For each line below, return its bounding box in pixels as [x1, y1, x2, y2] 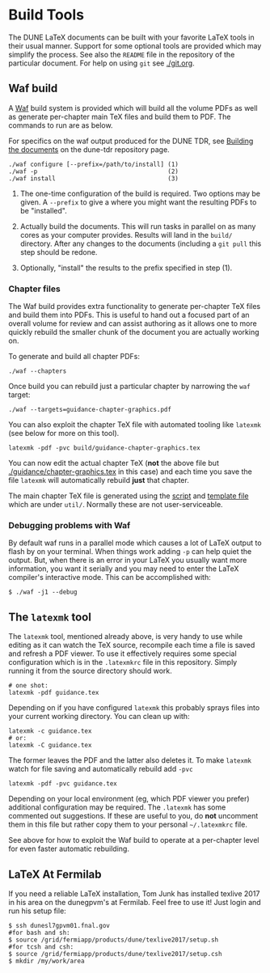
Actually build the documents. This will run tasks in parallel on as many [19, 221, 256, 231]
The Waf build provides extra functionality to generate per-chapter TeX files [8, 302, 261, 311]
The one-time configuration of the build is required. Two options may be [19, 188, 261, 198]
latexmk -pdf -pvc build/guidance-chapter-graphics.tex [8, 444, 200, 452]
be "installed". [19, 205, 67, 215]
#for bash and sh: [8, 929, 70, 937]
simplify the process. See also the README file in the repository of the [8, 49, 235, 59]
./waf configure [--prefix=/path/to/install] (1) [8, 160, 179, 168]
